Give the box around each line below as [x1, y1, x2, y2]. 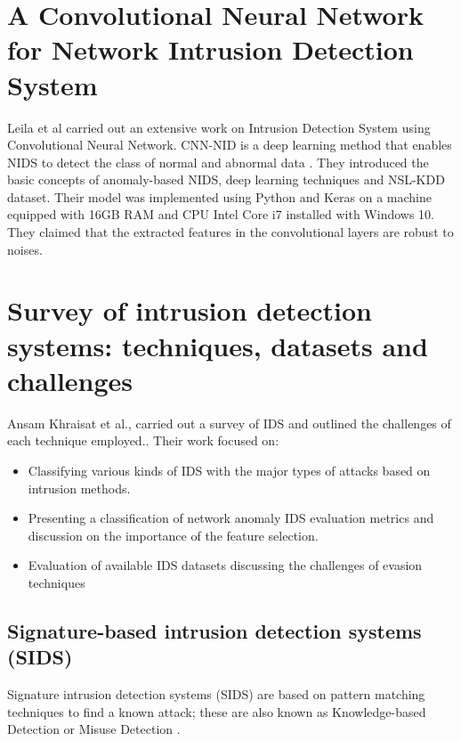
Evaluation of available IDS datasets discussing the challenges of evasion [28, 556, 423, 574]
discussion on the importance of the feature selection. [28, 525, 319, 544]
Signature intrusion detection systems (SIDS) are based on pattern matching [7, 685, 425, 704]
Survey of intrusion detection [7, 292, 372, 329]
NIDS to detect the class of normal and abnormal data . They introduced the [7, 152, 429, 171]
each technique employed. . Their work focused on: [7, 431, 279, 450]
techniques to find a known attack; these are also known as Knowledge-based [7, 702, 426, 721]
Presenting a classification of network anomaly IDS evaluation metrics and [28, 509, 434, 527]
